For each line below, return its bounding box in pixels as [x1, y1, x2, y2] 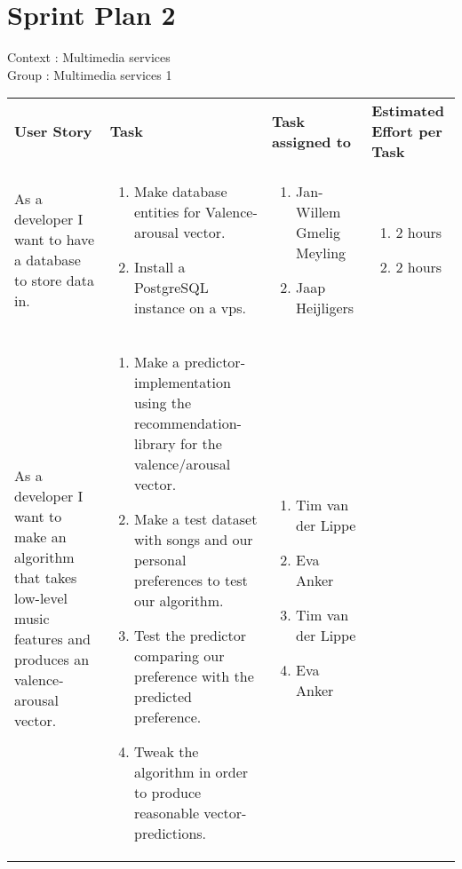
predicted [133, 686, 192, 707]
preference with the [133, 666, 254, 687]
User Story [14, 121, 92, 142]
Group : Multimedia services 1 [7, 65, 172, 83]
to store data [14, 270, 94, 291]
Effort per [371, 121, 442, 142]
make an [14, 525, 67, 547]
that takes [14, 566, 77, 588]
